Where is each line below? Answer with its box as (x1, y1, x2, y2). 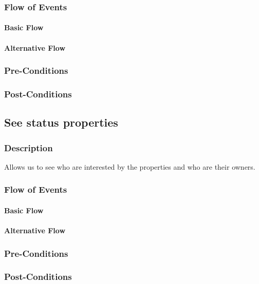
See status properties (4, 114, 118, 130)
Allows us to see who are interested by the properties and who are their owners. (4, 161, 255, 172)
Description (4, 141, 53, 154)
